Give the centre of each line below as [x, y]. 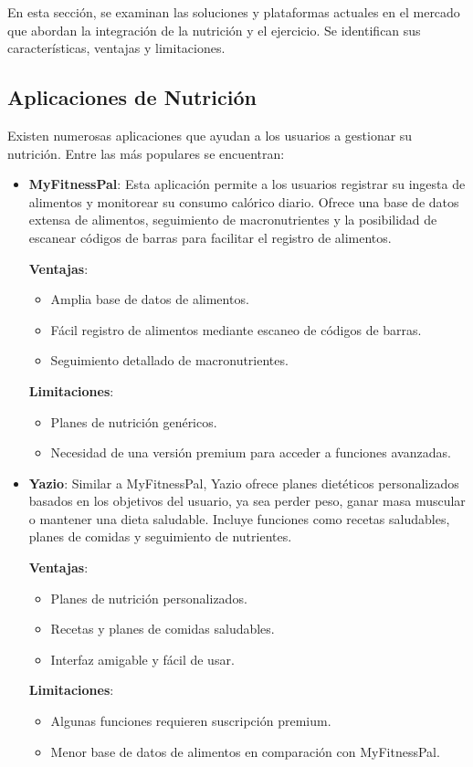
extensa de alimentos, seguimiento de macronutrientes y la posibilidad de [233, 220]
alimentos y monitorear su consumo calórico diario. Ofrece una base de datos [244, 201]
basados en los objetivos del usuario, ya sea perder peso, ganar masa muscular [247, 501]
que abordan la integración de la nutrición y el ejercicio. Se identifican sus [214, 30]
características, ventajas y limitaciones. [116, 48]
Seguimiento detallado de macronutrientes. [169, 360]
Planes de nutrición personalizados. [149, 598]
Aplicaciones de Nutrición [132, 97]
